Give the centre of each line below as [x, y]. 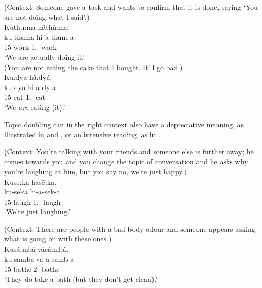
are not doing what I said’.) [47, 17]
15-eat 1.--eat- [26, 97]
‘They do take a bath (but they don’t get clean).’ [81, 279]
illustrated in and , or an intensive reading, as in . [82, 134]
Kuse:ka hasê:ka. [30, 181]
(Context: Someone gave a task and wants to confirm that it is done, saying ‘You [131, 7]
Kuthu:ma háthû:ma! [37, 27]
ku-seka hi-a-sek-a [32, 192]
